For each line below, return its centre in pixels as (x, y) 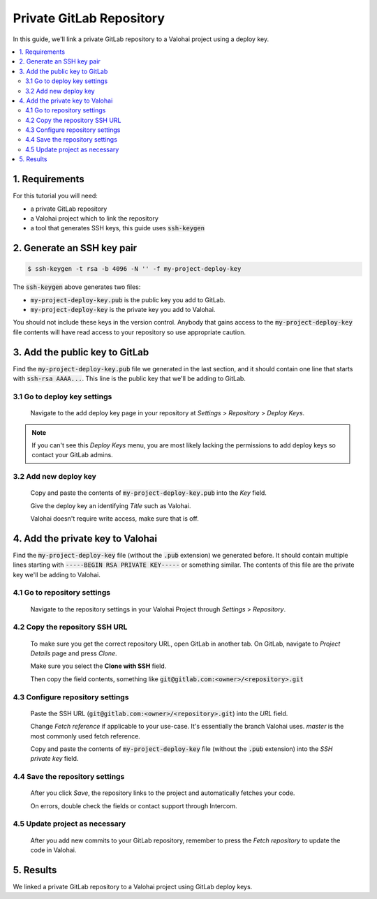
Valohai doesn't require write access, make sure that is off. (114, 519)
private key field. (54, 759)
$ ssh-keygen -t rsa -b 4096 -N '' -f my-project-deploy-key (134, 269)
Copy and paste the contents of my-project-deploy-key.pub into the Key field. (148, 493)
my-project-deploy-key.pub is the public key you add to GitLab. (128, 299)
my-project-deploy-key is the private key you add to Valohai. (123, 310)
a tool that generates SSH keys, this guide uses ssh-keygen (118, 228)
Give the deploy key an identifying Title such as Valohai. (111, 505)
